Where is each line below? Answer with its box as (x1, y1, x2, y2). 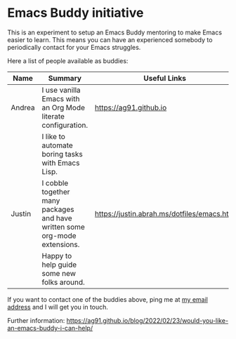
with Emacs (41, 158, 80, 168)
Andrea (11, 102, 35, 112)
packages (41, 204, 74, 214)
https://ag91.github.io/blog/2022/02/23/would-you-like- (66, 316, 229, 324)
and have (41, 213, 72, 222)
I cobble (41, 178, 69, 187)
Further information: (7, 316, 65, 324)
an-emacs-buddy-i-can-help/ (7, 324, 93, 332)
